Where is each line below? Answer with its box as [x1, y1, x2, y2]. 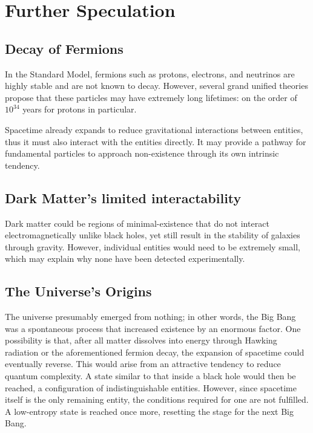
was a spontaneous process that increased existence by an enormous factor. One [5, 322, 301, 334]
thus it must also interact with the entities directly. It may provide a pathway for [5, 135, 306, 148]
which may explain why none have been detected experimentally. [5, 252, 245, 265]
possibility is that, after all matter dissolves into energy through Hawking [5, 334, 277, 347]
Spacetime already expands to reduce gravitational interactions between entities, [5, 123, 303, 135]
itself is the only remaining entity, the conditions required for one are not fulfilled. [5, 393, 309, 406]
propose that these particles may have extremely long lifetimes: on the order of [5, 91, 297, 103]
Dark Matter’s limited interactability [5, 188, 242, 207]
